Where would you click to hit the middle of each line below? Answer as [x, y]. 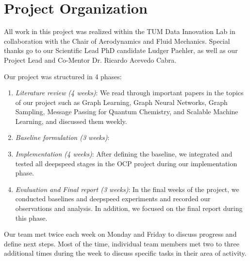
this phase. [31, 217]
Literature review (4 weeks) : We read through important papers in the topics [129, 93]
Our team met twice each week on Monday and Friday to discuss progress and [120, 234]
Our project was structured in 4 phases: [63, 76]
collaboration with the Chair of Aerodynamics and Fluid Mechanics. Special [117, 41]
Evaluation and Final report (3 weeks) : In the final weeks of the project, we [127, 189]
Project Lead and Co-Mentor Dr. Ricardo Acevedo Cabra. [90, 60]
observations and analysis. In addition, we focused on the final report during [129, 208]
